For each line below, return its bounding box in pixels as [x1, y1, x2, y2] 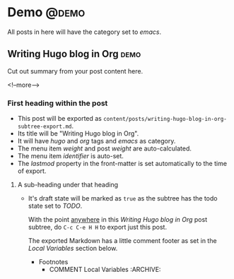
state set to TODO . [28, 202, 83, 210]
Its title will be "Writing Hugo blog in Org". [17, 129, 139, 138]
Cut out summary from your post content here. [7, 66, 144, 75]
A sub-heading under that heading [17, 181, 119, 189]
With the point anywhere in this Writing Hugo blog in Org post [28, 215, 207, 224]
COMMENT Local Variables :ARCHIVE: [49, 266, 161, 274]
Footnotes [38, 258, 69, 266]
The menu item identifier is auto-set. [17, 152, 124, 160]
